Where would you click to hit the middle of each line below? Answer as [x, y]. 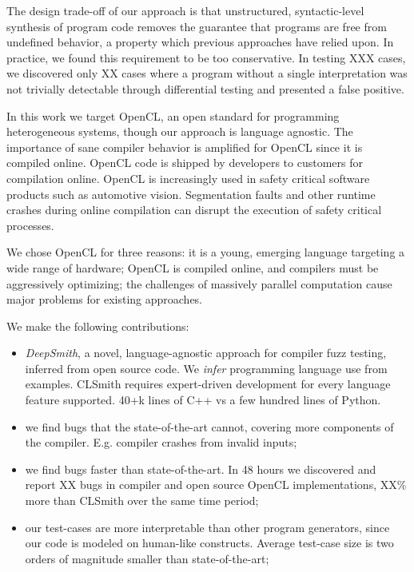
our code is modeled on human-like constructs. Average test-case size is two [209, 543]
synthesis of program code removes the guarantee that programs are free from [197, 26]
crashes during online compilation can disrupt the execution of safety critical [194, 210]
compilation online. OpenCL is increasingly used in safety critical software [188, 178]
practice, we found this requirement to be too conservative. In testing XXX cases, [206, 57]
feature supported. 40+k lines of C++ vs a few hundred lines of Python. [203, 400]
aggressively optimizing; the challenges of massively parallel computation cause [199, 283]
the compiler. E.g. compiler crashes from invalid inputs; [161, 442]
